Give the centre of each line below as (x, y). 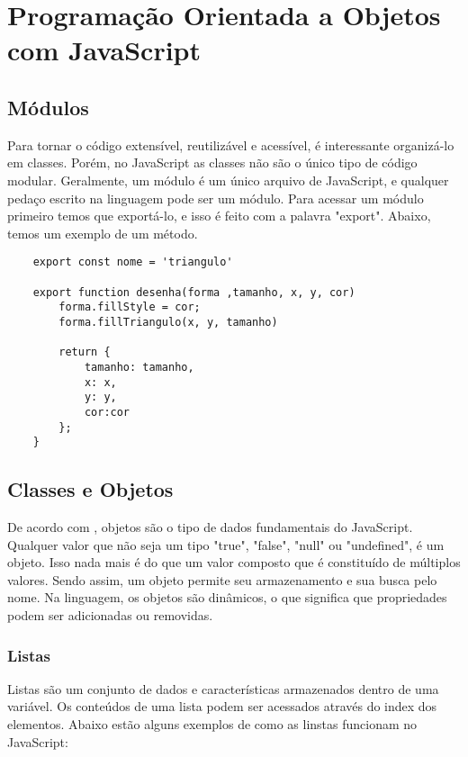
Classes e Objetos (90, 489)
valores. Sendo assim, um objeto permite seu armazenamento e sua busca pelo (222, 579)
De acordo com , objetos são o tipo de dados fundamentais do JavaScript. (210, 527)
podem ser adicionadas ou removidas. (110, 615)
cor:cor (107, 412)
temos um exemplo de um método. (103, 233)
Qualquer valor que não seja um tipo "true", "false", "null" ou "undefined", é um (226, 544)
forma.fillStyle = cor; (130, 307)
